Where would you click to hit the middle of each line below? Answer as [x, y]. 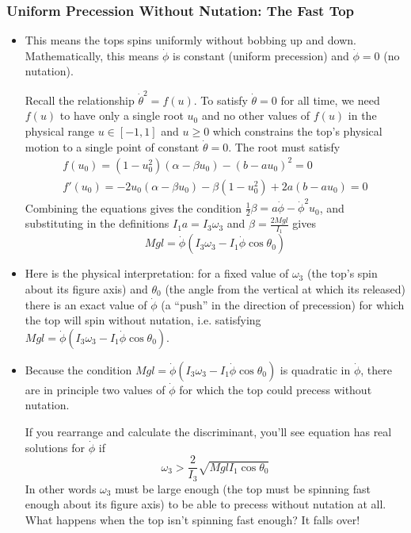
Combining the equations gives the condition [133, 207]
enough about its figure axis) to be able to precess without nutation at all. [205, 504]
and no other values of [256, 115]
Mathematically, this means [92, 55]
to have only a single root [122, 115]
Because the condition [78, 369]
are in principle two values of [95, 389]
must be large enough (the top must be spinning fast [243, 488]
